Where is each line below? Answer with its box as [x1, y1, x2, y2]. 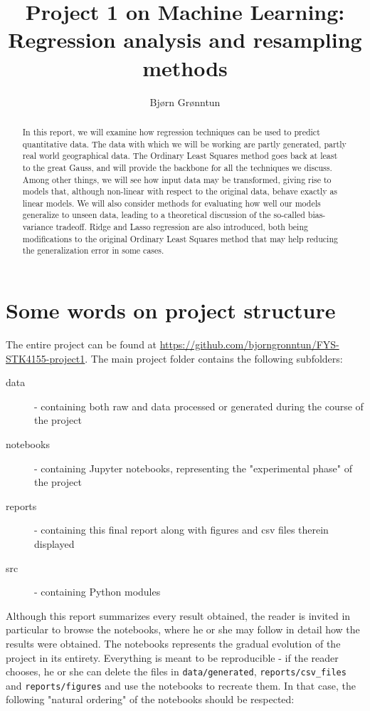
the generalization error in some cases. [22, 244, 164, 256]
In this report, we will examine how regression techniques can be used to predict [22, 125, 320, 137]
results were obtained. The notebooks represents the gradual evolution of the [6, 635, 341, 650]
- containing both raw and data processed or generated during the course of [34, 398, 364, 413]
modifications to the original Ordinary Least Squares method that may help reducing [22, 232, 338, 244]
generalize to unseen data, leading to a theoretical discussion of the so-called [22, 209, 305, 221]
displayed [34, 536, 75, 551]
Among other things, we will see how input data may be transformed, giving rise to [22, 173, 332, 185]
